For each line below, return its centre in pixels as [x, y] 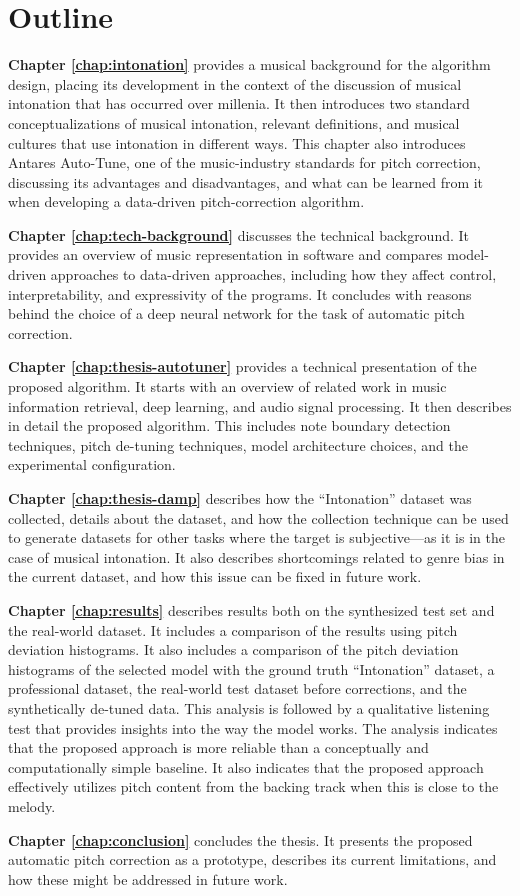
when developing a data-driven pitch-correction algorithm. [186, 201]
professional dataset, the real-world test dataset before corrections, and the [237, 688]
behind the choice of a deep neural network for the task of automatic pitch [236, 313]
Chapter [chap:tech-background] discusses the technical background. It [239, 234]
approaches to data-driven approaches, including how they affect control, [273, 274]
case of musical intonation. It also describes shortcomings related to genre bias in [256, 556]
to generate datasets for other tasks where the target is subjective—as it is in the [256, 537]
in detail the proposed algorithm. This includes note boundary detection [229, 425]
